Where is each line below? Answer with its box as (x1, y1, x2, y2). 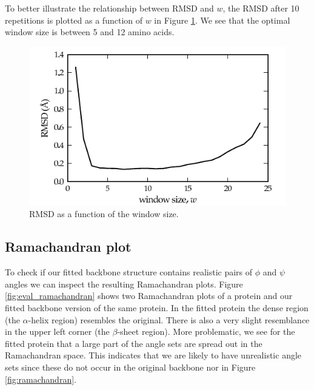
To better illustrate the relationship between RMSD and (5, 2, 214, 14)
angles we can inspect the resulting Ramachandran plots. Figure (5, 277, 243, 290)
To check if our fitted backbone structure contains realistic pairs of (5, 266, 253, 278)
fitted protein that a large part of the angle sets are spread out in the (5, 337, 262, 349)
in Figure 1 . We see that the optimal (154, 13, 290, 26)
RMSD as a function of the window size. (29, 207, 179, 220)
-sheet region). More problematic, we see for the (117, 325, 295, 338)
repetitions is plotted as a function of (5, 13, 143, 26)
